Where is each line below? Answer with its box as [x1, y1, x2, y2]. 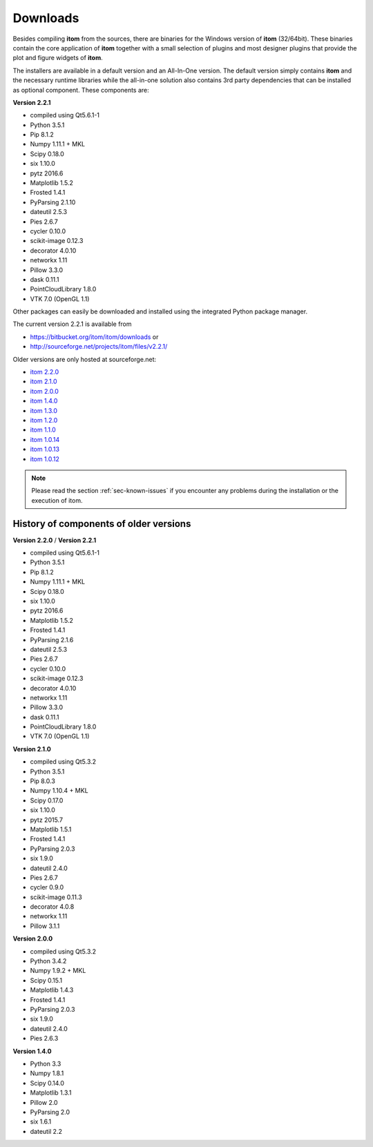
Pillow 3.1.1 [30, 922, 60, 930]
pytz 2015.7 [30, 816, 64, 824]
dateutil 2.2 [30, 1127, 62, 1135]
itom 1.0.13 [30, 445, 60, 454]
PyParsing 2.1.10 [30, 197, 76, 206]
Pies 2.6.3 [30, 1034, 59, 1043]
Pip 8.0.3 [30, 777, 55, 785]
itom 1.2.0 [30, 416, 58, 424]
